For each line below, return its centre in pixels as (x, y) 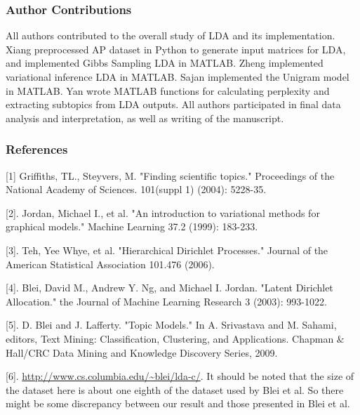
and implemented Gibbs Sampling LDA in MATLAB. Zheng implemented (165, 63)
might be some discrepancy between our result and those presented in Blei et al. (178, 403)
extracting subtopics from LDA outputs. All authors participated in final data (173, 104)
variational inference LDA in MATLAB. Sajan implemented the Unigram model (178, 77)
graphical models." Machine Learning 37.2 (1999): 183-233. (132, 226)
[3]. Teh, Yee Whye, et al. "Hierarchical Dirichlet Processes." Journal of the (167, 250)
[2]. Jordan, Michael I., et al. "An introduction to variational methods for (163, 212)
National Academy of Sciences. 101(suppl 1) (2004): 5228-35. (136, 189)
